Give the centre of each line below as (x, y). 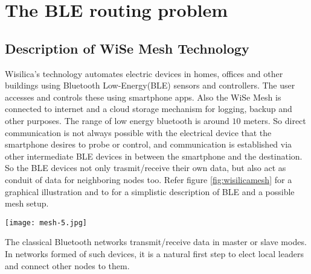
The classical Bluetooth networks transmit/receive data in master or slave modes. (156, 242)
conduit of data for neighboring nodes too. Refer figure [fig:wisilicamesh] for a (149, 179)
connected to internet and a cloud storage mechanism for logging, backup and (149, 109)
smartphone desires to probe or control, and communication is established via (149, 144)
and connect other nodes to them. (67, 265)
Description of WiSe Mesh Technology (127, 48)
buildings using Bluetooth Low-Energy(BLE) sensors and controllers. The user (150, 85)
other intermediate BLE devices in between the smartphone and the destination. (154, 156)
